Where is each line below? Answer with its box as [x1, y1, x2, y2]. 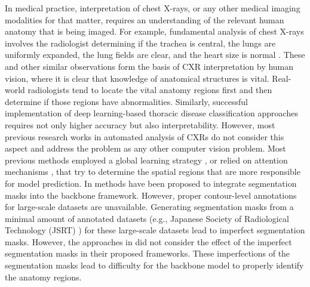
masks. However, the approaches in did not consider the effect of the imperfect [5, 235, 292, 248]
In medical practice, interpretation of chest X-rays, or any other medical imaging [5, 2, 300, 14]
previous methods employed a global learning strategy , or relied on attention [5, 153, 288, 166]
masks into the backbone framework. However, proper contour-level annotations [5, 189, 297, 201]
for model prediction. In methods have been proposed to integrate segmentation [5, 177, 297, 189]
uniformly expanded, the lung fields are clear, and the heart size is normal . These [5, 48, 305, 61]
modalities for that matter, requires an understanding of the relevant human [5, 13, 284, 26]
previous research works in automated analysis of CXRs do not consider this [5, 130, 284, 143]
